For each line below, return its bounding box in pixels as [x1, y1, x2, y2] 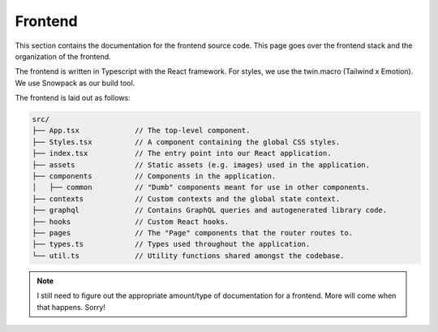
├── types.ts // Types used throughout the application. [32, 239, 311, 249]
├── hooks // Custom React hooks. [32, 217, 230, 226]
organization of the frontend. [15, 51, 111, 61]
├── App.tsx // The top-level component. [32, 126, 251, 136]
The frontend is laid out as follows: [15, 93, 131, 103]
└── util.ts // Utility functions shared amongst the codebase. [32, 251, 345, 260]
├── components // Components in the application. [32, 171, 277, 181]
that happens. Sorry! [36, 302, 105, 312]
